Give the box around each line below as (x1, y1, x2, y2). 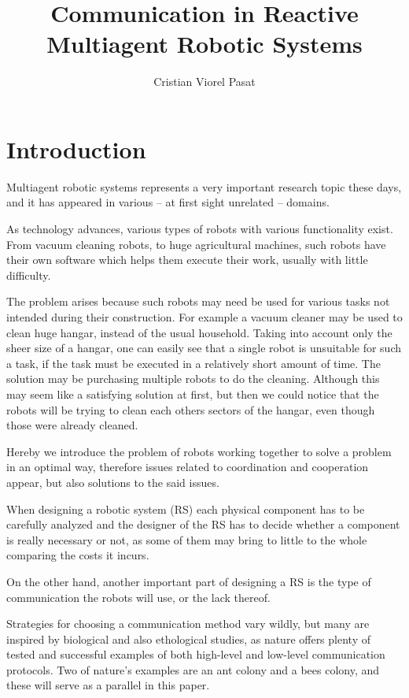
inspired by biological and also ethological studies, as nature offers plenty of (6, 630, 370, 647)
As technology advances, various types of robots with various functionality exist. (6, 221, 393, 237)
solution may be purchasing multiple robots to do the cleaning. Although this (6, 370, 380, 387)
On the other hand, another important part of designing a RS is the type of (6, 573, 371, 589)
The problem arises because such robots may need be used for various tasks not (6, 293, 390, 310)
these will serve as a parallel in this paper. (6, 677, 210, 693)
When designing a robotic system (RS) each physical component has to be (6, 500, 365, 517)
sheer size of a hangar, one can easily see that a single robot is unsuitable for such (6, 340, 402, 356)
